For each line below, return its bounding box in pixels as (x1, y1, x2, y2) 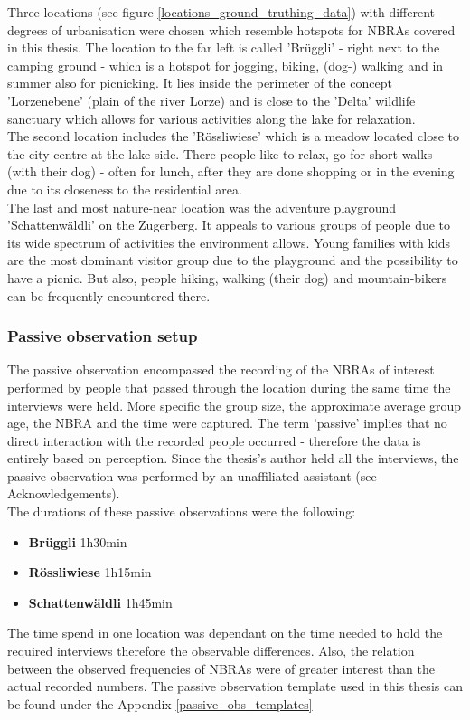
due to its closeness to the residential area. (7, 179, 242, 198)
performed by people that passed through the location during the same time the (7, 377, 451, 396)
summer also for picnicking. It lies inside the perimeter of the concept (7, 73, 392, 92)
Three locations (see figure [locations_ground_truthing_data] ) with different (7, 3, 435, 21)
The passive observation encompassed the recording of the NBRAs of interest (7, 360, 435, 379)
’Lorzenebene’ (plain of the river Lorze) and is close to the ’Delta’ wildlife (7, 90, 416, 109)
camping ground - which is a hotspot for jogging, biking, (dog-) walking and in (7, 55, 444, 74)
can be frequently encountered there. (7, 286, 211, 305)
